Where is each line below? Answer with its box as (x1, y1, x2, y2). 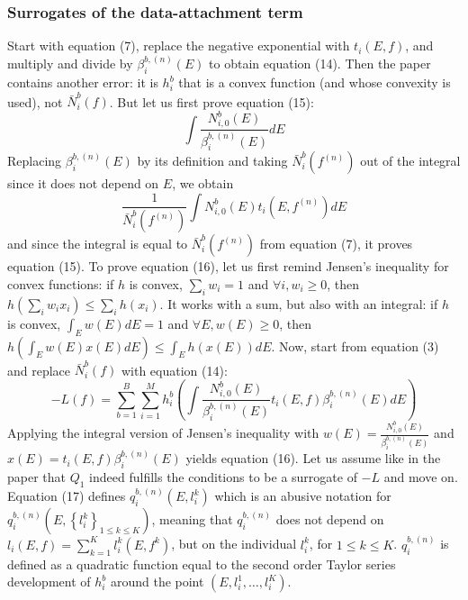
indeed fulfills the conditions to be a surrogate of (89, 468, 357, 486)
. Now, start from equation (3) (271, 336, 439, 355)
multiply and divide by (7, 54, 133, 73)
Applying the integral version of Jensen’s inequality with (7, 423, 319, 442)
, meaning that (151, 510, 233, 529)
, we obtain (172, 174, 234, 193)
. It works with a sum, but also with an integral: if (159, 294, 438, 313)
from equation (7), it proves (259, 234, 413, 253)
